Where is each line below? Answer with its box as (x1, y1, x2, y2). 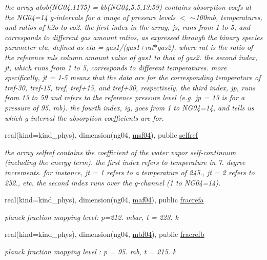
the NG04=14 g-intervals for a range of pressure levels (5, 11, 176, 22)
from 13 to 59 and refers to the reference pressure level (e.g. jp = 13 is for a (5, 92, 245, 103)
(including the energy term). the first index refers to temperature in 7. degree (5, 157, 245, 168)
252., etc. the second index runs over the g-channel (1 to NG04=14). (5, 177, 221, 188)
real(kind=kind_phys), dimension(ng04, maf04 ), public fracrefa (5, 194, 204, 205)
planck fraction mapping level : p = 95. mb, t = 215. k (5, 246, 176, 256)
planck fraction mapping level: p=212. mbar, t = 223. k (5, 211, 178, 222)
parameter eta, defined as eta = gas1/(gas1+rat (5, 42, 154, 52)
